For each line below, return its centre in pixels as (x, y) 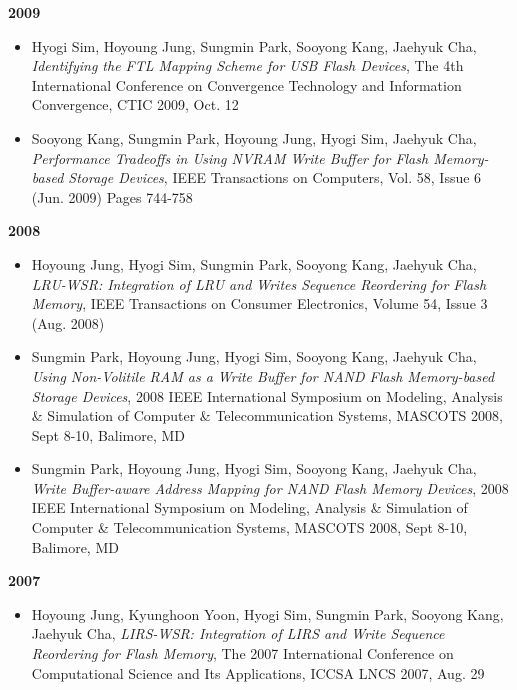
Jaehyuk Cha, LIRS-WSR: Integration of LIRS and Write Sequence (238, 633)
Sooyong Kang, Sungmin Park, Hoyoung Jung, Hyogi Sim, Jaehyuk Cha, (254, 137)
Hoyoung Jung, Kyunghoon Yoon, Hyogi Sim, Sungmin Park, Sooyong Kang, (267, 613)
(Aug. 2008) (68, 322)
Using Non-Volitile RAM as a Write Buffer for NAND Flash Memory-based (263, 375)
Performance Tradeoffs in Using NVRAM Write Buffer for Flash (230, 157)
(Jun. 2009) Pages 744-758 (112, 196)
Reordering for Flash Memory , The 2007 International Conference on (242, 653)
